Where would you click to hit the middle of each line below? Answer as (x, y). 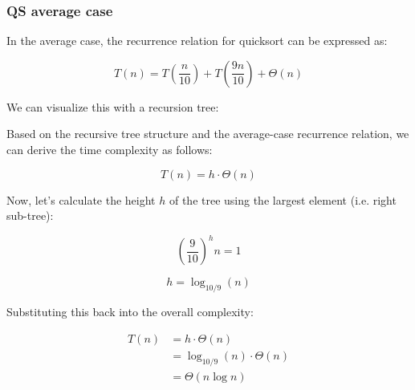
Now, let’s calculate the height (81, 199)
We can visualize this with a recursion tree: (113, 106)
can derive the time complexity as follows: (110, 149)
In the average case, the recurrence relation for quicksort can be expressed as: (197, 41)
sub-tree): (30, 215)
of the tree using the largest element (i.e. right (283, 199)
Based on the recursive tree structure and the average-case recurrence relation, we (208, 134)
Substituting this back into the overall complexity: (130, 312)
